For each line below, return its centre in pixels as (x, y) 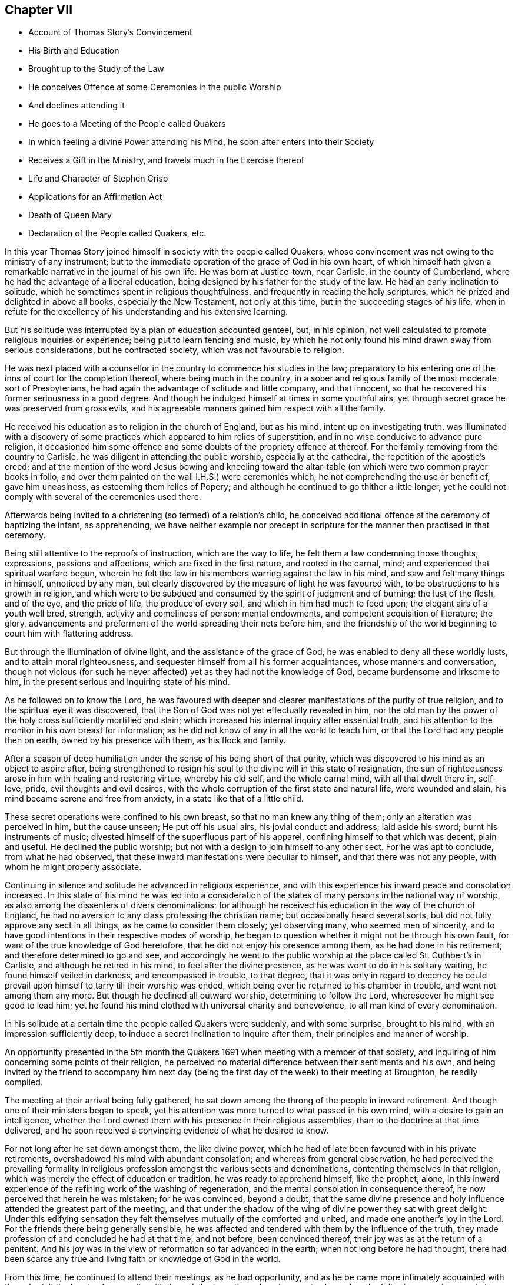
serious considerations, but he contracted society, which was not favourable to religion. (175, 350)
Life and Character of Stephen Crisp (98, 179)
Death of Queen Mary (70, 215)
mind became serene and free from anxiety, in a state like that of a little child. (154, 799)
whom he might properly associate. (73, 867)
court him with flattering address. (69, 634)
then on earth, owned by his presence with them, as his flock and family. (145, 740)
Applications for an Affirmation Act (95, 197)
